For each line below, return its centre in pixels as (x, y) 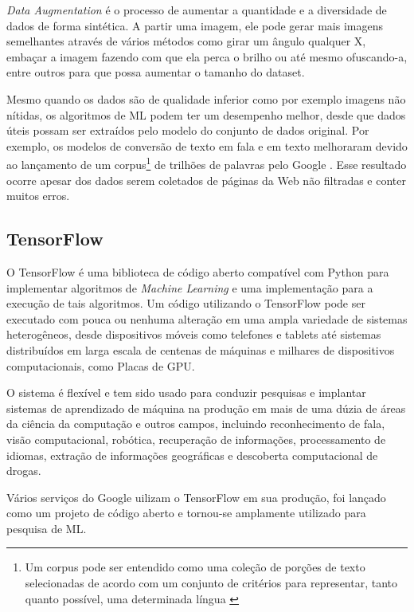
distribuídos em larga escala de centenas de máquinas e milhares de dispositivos (201, 349)
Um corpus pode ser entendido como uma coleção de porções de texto (195, 567)
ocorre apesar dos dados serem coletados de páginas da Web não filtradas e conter (207, 180)
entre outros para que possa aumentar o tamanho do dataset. (156, 72)
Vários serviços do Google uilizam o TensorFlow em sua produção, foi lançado (196, 497)
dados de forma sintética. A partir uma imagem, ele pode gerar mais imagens (195, 25)
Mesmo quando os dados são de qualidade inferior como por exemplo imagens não (206, 98)
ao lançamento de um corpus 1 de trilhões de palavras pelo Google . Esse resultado (207, 163)
